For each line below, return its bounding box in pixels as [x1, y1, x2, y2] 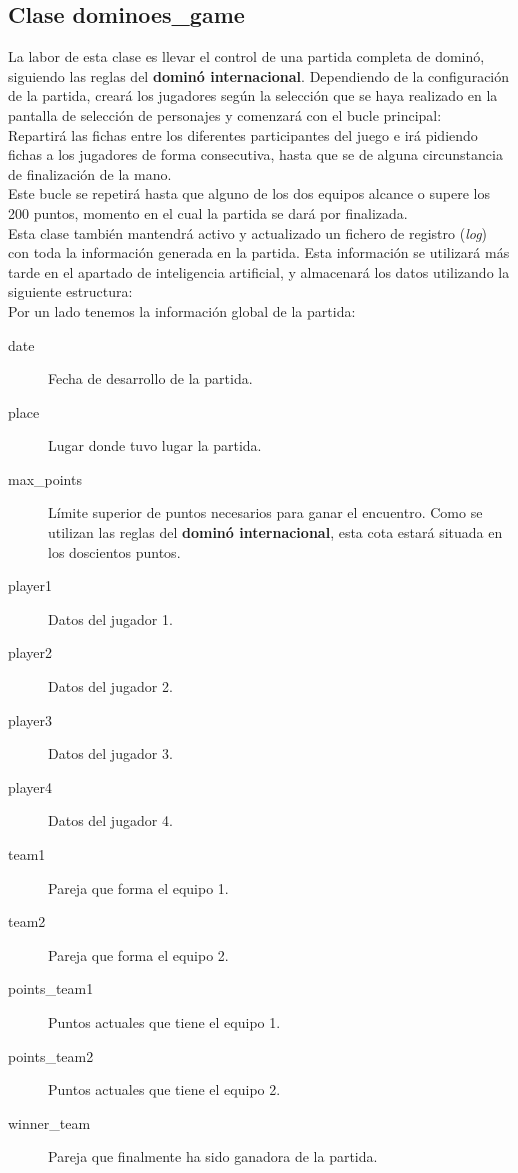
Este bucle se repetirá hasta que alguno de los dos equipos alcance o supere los [8, 183, 490, 204]
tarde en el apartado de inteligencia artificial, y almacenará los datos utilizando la [8, 261, 510, 282]
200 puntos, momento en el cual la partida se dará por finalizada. [8, 202, 408, 223]
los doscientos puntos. [48, 541, 181, 562]
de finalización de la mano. [8, 163, 172, 184]
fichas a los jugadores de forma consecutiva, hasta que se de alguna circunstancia [8, 144, 503, 165]
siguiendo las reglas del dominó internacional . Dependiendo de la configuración [8, 65, 510, 86]
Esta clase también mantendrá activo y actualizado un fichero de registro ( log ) [8, 222, 488, 243]
